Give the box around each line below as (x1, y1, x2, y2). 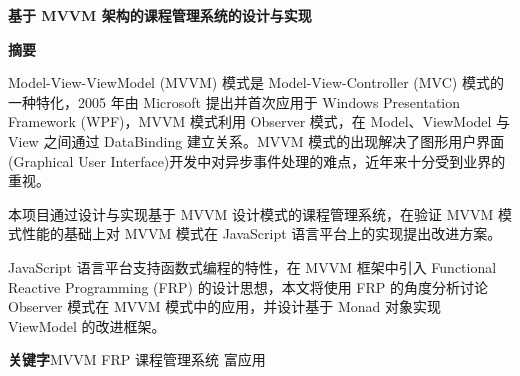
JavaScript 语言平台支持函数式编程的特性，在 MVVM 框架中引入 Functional (8, 256, 497, 277)
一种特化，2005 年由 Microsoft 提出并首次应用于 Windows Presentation (8, 91, 461, 112)
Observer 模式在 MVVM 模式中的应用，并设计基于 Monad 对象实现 (8, 296, 441, 317)
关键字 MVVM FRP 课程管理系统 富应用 (8, 349, 266, 370)
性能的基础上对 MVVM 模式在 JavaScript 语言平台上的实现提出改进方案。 (21, 223, 502, 244)
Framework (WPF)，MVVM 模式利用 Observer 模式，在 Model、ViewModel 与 (8, 111, 511, 132)
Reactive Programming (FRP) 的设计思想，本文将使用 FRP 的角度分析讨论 (8, 276, 488, 297)
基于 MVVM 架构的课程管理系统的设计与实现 (8, 5, 312, 25)
